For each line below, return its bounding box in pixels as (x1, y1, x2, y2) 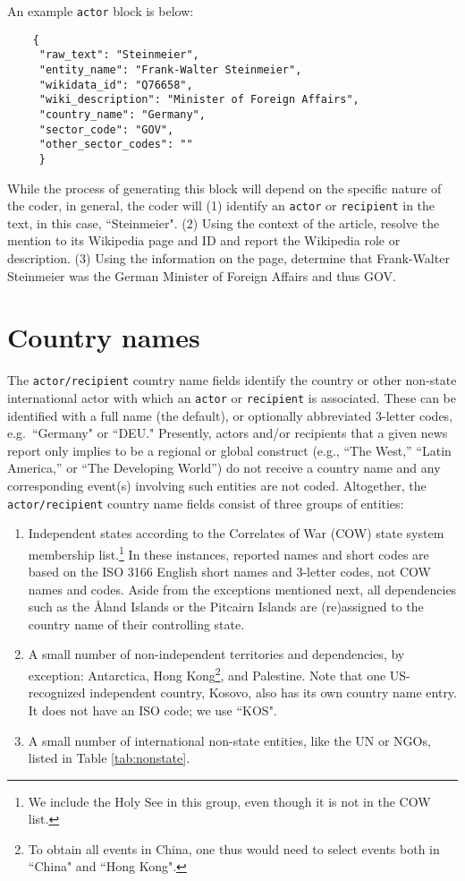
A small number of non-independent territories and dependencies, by (28, 645, 405, 663)
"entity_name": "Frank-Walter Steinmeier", (38, 63, 302, 76)
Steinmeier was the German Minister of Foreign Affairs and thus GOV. (7, 266, 396, 285)
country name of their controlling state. (28, 614, 245, 633)
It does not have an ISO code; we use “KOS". (28, 700, 277, 719)
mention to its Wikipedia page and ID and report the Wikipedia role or (7, 231, 401, 250)
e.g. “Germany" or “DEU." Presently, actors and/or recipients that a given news (7, 423, 448, 442)
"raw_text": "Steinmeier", (38, 48, 199, 62)
